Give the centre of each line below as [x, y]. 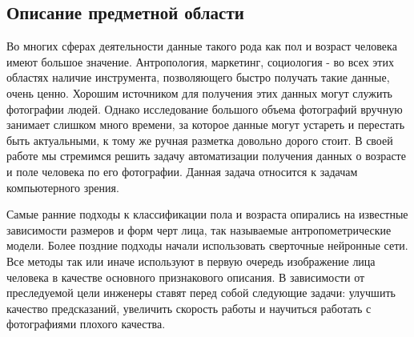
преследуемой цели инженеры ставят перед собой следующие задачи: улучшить [201, 293]
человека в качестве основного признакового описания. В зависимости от [186, 277]
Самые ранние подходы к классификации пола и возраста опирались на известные [207, 214]
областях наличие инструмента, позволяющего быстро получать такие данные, [198, 77]
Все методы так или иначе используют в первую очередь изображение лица [191, 261]
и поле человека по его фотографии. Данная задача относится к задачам [182, 171]
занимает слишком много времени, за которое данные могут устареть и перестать [206, 124]
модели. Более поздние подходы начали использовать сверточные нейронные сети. [207, 245]
